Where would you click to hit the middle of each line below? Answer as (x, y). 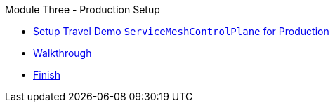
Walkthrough (63, 53)
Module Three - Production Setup (83, 9)
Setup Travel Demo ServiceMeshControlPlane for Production (181, 31)
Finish (47, 75)
